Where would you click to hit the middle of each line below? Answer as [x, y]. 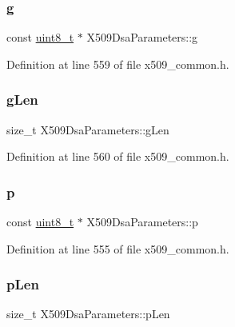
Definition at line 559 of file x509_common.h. [118, 64]
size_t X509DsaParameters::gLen [88, 129]
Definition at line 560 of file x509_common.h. [118, 156]
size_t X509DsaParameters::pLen [88, 314]
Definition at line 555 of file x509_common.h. [118, 248]
